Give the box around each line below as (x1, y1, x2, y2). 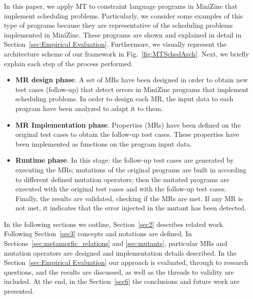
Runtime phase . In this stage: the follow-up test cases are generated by (15, 155, 234, 165)
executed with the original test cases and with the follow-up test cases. (15, 184, 227, 194)
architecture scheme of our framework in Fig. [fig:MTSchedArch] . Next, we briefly (4, 48, 249, 58)
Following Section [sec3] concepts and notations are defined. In (4, 228, 192, 239)
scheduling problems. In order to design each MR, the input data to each (15, 93, 234, 104)
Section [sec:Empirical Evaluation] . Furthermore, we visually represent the (4, 39, 227, 49)
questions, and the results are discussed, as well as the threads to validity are (4, 266, 234, 277)
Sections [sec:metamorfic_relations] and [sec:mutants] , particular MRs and (4, 238, 228, 248)
